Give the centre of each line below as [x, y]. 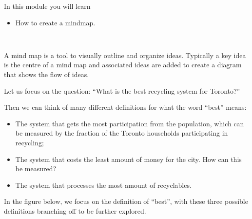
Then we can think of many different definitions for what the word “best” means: [125, 107]
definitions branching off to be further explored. [75, 210]
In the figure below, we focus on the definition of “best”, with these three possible [126, 201]
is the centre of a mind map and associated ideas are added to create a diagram [123, 65]
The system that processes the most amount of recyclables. [103, 185]
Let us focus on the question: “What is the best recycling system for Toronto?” [122, 90]
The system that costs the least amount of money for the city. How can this [128, 159]
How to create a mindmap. [55, 22]
